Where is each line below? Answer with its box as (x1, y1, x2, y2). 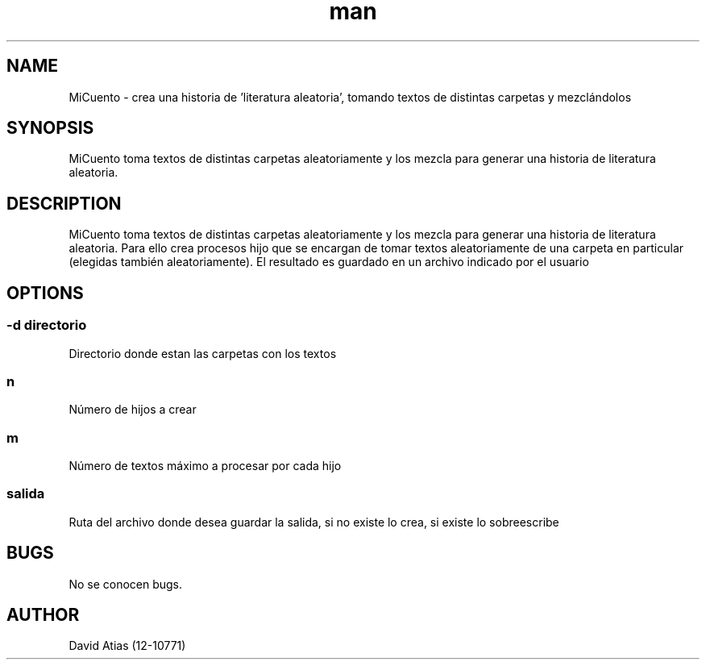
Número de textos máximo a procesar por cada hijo (69, 459, 342, 472)
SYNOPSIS (6, 118, 94, 139)
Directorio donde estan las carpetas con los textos (69, 346, 337, 360)
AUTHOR (6, 605, 80, 626)
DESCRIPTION (6, 193, 122, 214)
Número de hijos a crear (69, 402, 197, 417)
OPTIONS (6, 282, 84, 303)
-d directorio (6, 317, 87, 334)
